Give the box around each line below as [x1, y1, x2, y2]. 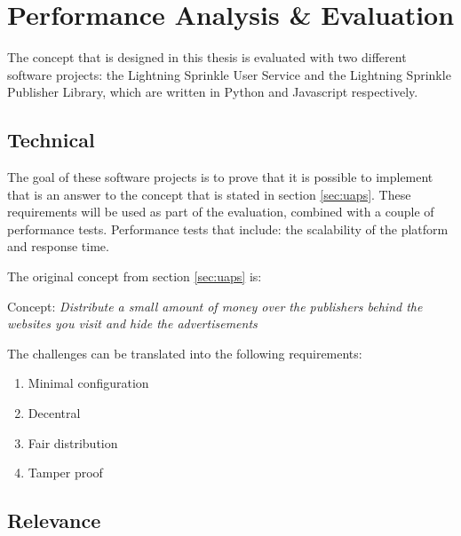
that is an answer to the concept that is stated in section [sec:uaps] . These [7, 185, 411, 203]
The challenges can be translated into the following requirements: [7, 343, 362, 362]
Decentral [28, 404, 81, 422]
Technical [7, 126, 95, 154]
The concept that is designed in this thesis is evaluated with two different [7, 48, 407, 67]
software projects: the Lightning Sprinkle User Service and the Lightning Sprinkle [7, 65, 451, 83]
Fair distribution [28, 433, 118, 452]
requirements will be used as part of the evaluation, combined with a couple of [7, 202, 434, 221]
